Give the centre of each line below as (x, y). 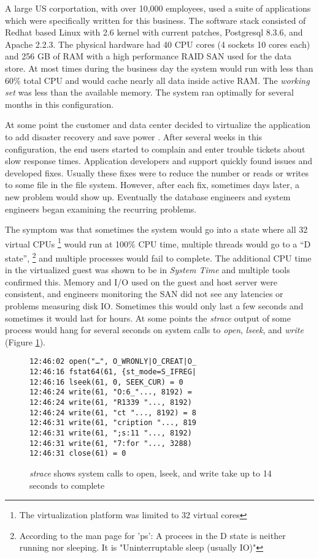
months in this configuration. (60, 104)
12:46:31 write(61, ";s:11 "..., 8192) (111, 433)
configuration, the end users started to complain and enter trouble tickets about (155, 149)
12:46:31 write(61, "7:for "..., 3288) (111, 443)
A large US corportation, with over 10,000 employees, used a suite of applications (158, 8)
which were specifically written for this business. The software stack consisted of (156, 20)
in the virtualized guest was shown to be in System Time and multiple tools (148, 270)
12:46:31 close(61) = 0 (78, 454)
